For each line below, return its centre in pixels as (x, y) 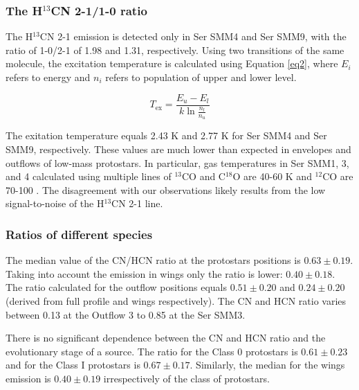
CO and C (203, 176)
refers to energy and (48, 77)
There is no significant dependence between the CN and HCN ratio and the (166, 338)
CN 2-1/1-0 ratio (99, 10)
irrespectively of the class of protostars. (186, 378)
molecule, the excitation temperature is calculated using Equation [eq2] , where (172, 63)
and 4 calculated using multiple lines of (89, 176)
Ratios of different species (79, 234)
